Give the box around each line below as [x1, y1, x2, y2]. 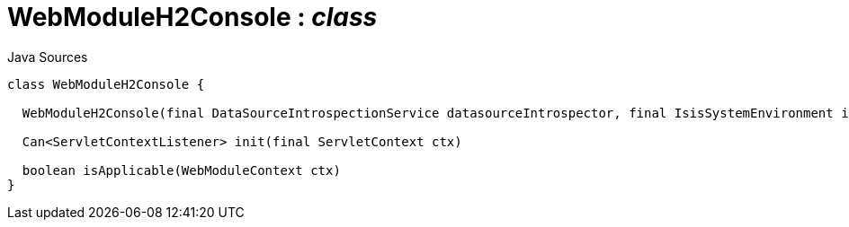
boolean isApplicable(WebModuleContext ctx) [22, 162, 341, 178]
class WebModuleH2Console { [7, 76, 205, 92]
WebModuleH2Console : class [7, 2, 378, 32]
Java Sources [7, 48, 88, 65]
